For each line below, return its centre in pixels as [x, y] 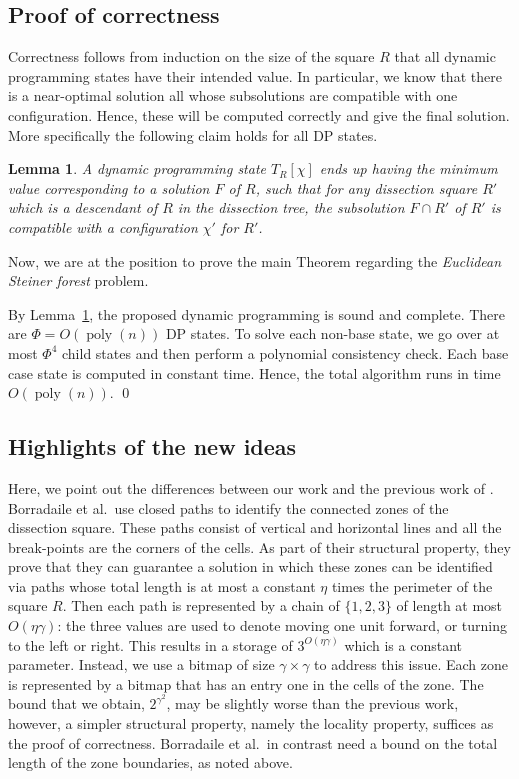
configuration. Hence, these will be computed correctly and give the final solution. [259, 114]
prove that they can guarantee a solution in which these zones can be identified [250, 566]
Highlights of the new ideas [152, 446]
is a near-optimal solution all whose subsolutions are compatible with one [233, 95]
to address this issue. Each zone [411, 664]
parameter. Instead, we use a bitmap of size [141, 664]
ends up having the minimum [408, 168]
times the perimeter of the [412, 585]
